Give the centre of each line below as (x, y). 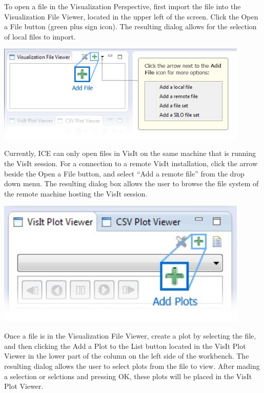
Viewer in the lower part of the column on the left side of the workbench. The (127, 356)
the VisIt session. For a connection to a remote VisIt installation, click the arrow (131, 163)
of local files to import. (40, 36)
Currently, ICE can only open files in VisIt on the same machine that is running (130, 153)
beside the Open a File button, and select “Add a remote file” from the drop (124, 173)
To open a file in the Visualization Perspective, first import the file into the (123, 6)
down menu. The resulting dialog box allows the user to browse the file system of (131, 183)
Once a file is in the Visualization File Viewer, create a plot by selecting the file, (130, 336)
